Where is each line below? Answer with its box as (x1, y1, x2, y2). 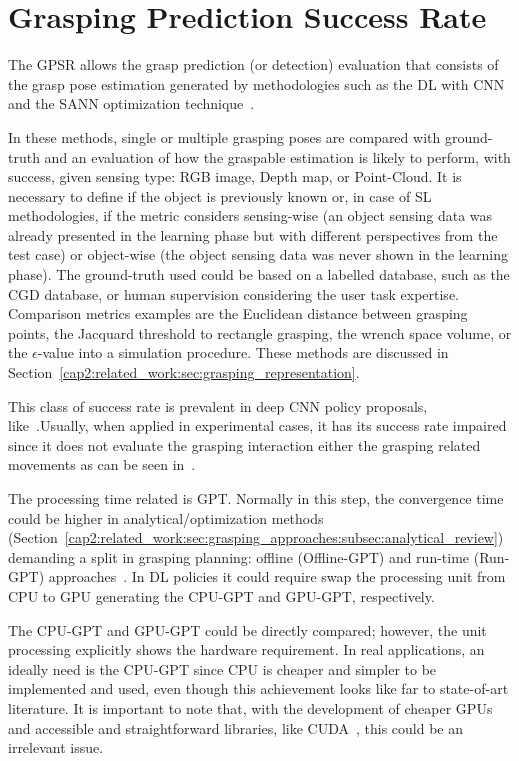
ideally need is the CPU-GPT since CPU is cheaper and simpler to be (8, 658, 437, 679)
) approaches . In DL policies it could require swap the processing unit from (38, 566, 506, 587)
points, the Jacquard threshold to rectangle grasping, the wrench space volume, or (8, 322, 512, 343)
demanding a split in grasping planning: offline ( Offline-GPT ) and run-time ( (8, 546, 480, 567)
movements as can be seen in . (8, 454, 196, 475)
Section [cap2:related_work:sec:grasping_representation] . (8, 362, 360, 383)
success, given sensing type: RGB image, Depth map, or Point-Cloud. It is (8, 166, 462, 187)
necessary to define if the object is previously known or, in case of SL (8, 185, 432, 206)
